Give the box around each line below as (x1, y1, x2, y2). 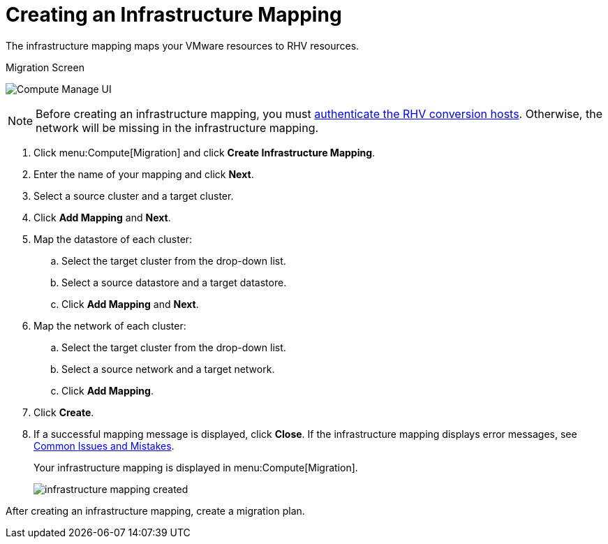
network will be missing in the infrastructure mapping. (36, 120, 319, 135)
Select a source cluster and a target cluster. (34, 189, 234, 202)
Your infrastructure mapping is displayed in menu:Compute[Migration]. (34, 461, 358, 473)
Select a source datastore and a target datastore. (61, 276, 287, 288)
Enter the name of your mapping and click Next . (34, 168, 254, 180)
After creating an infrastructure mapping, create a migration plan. (6, 504, 305, 517)
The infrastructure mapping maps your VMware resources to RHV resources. (6, 39, 359, 52)
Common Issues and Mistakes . (34, 439, 175, 452)
